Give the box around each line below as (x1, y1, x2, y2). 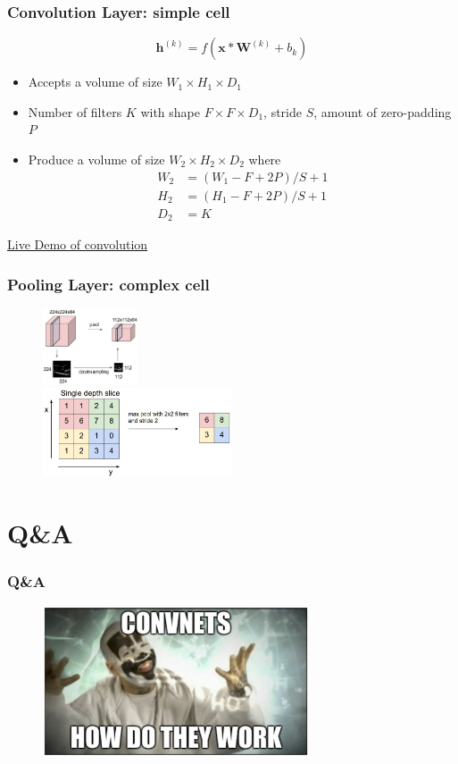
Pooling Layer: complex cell (7, 273, 210, 295)
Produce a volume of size (28, 150, 165, 168)
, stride (263, 102, 302, 121)
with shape (140, 102, 200, 121)
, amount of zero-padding (313, 102, 452, 121)
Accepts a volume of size (28, 72, 162, 91)
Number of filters (28, 102, 122, 121)
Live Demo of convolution (7, 235, 148, 254)
